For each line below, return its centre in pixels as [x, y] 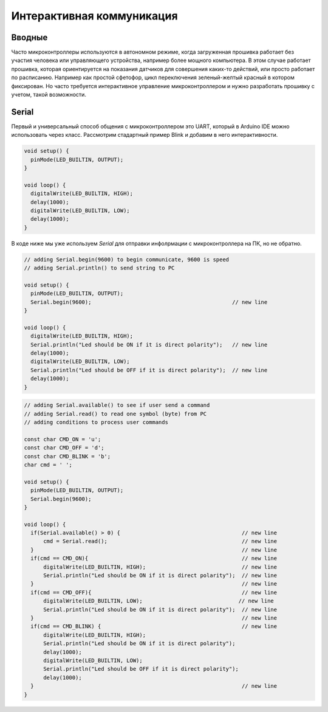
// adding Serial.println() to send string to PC [99, 268]
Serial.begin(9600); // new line [149, 302]
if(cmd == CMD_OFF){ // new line [154, 592]
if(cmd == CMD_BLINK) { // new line [154, 627]
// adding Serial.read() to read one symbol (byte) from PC [115, 414]
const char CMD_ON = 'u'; [63, 439]
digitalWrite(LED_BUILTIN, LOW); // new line [159, 601]
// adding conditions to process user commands [96, 422]
